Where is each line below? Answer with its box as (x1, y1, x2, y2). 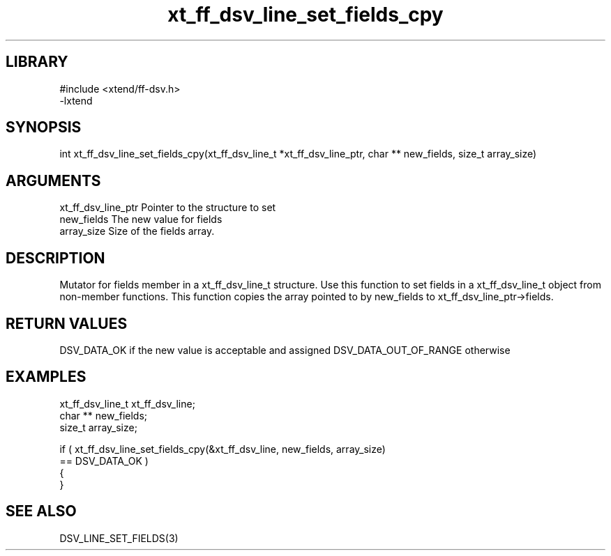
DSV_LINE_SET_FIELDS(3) (59, 532, 179, 544)
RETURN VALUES (6, 314, 128, 332)
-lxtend (59, 94, 93, 107)
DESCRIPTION (6, 249, 105, 267)
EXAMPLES (6, 368, 86, 386)
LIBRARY (6, 53, 68, 71)
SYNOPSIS (6, 118, 82, 137)
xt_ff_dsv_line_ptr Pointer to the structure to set (59, 201, 276, 214)
